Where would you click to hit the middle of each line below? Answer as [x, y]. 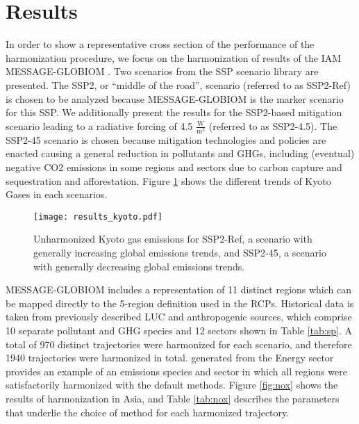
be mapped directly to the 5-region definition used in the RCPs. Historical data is [180, 303]
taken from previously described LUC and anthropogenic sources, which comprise [179, 317]
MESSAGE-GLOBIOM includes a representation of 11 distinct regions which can [179, 290]
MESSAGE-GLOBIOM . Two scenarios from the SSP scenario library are [162, 71]
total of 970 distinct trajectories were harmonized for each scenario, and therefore [179, 344]
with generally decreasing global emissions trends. [139, 266]
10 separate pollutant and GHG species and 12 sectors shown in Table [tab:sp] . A [179, 331]
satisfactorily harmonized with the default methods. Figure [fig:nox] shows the [172, 385]
